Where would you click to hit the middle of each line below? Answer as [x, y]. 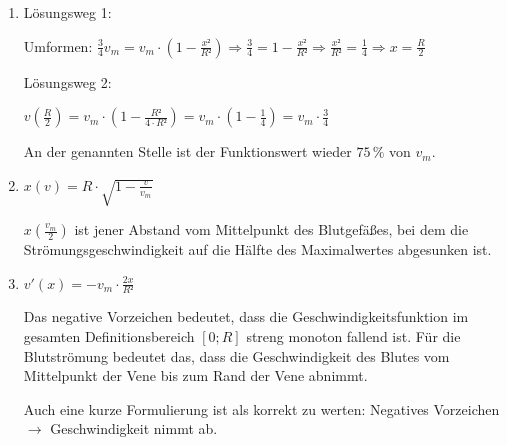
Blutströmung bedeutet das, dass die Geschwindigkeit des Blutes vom [236, 355]
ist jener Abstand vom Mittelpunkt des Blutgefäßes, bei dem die [271, 229]
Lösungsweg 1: [67, 12]
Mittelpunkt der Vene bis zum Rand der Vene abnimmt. [195, 375]
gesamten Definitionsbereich [109, 336]
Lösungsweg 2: [67, 81]
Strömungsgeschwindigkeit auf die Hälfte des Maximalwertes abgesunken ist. [257, 249]
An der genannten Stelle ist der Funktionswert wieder [187, 151]
